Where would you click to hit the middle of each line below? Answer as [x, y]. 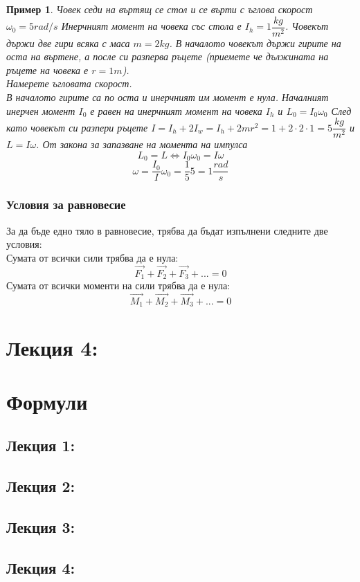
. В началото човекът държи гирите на [255, 43]
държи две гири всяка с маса [68, 43]
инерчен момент [41, 110]
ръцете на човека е [47, 70]
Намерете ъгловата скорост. [69, 83]
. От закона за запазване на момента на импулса [142, 144]
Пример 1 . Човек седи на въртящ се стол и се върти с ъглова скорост [160, 9]
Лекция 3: [41, 527]
